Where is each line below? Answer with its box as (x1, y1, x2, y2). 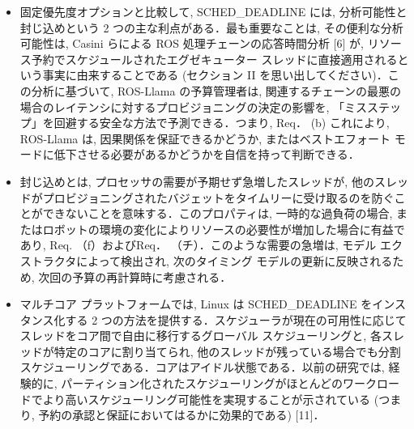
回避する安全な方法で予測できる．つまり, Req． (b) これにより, (53, 114, 390, 131)
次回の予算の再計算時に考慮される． (38, 268, 232, 285)
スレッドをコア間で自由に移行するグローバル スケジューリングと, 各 (19, 327, 382, 344)
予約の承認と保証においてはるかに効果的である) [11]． (38, 406, 325, 423)
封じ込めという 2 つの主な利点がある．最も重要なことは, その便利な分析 (19, 19, 403, 36)
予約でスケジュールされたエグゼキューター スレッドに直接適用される (31, 50, 398, 67)
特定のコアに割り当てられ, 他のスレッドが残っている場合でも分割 (53, 342, 401, 359)
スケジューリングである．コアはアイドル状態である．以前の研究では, (19, 359, 385, 376)
